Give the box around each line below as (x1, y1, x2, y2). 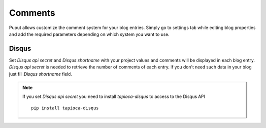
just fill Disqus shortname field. (9, 71, 72, 77)
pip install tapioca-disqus (31, 105, 99, 111)
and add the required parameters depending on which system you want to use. (9, 31, 169, 37)
